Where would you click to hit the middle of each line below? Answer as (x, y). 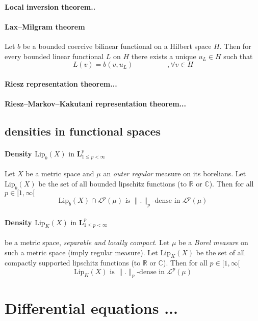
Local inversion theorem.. (50, 6)
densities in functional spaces (83, 131)
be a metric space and (60, 173)
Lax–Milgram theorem (45, 26)
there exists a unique (164, 56)
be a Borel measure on (213, 242)
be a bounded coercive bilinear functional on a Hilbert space (117, 46)
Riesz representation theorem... (61, 83)
